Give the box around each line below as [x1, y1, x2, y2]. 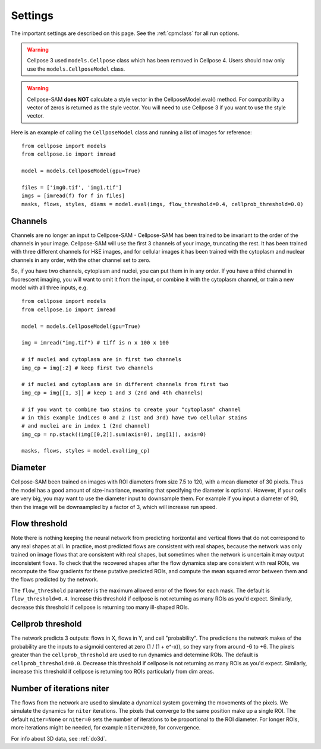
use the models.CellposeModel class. [27, 65, 125, 72]
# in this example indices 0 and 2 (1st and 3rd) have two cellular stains [21, 414, 247, 421]
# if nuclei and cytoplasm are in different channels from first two [21, 381, 229, 388]
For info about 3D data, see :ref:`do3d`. [11, 735, 107, 742]
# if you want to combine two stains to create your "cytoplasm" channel [21, 406, 241, 413]
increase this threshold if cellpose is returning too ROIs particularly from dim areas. [11, 668, 215, 675]
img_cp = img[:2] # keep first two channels [21, 364, 154, 371]
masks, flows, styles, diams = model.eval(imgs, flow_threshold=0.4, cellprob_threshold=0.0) [21, 201, 304, 207]
